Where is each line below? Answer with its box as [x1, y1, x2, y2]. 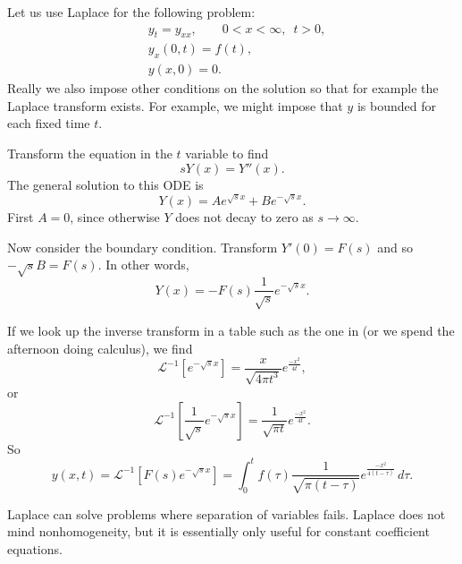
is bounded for [357, 96, 436, 115]
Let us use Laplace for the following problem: [7, 3, 256, 21]
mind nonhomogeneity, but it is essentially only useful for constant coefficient [7, 522, 430, 541]
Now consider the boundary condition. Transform [7, 237, 278, 256]
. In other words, [97, 255, 189, 274]
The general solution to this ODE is [7, 175, 204, 193]
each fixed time [7, 114, 90, 132]
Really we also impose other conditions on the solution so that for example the [7, 79, 439, 98]
